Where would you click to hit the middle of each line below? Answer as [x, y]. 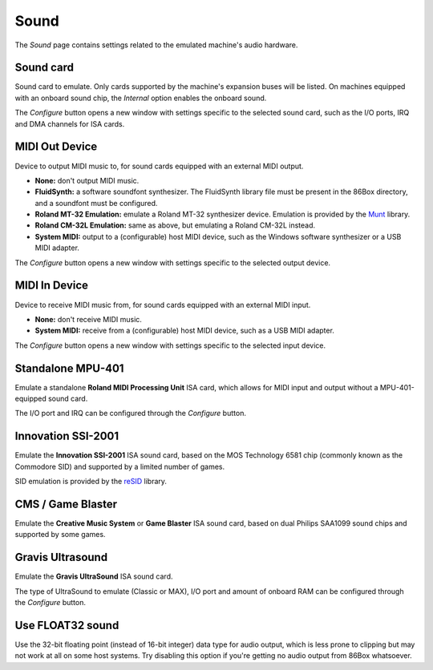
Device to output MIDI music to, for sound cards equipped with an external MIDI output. [159, 166]
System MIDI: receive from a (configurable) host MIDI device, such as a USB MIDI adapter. [184, 331]
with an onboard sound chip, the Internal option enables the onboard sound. [141, 98]
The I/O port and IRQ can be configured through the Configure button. [130, 414]
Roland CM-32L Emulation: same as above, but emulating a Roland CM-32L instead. [175, 225]
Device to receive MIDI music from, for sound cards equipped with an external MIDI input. [163, 305]
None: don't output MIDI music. [87, 180]
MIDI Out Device [56, 147]
